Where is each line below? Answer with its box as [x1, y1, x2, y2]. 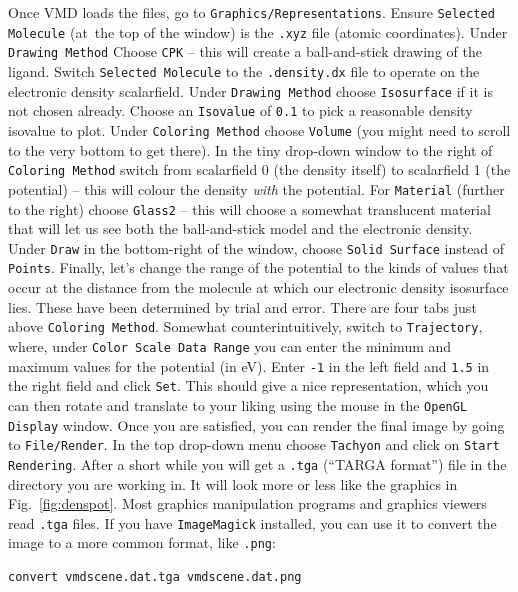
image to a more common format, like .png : [8, 532, 276, 553]
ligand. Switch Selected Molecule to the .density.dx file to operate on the [8, 60, 480, 81]
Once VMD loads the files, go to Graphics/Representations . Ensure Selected [8, 2, 495, 22]
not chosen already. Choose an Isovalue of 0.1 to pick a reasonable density [8, 100, 473, 121]
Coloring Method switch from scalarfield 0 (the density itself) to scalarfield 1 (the [8, 159, 511, 180]
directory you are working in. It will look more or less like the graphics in [8, 473, 458, 494]
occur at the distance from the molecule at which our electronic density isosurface [8, 277, 509, 298]
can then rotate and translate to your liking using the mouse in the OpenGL [8, 394, 468, 415]
